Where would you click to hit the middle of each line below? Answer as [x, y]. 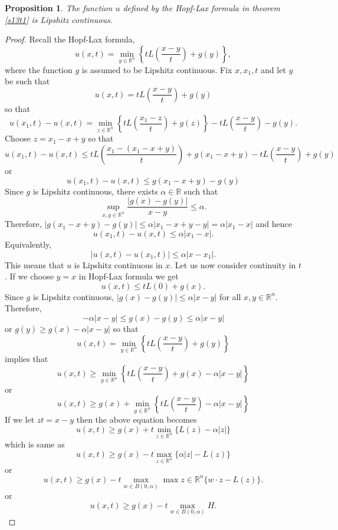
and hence [274, 224]
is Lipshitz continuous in [118, 264]
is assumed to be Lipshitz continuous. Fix [157, 69]
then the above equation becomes [137, 419]
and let [273, 69]
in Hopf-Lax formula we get [129, 276]
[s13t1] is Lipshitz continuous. [59, 19]
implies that [27, 359]
